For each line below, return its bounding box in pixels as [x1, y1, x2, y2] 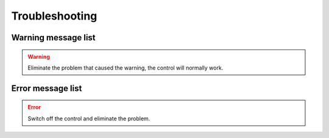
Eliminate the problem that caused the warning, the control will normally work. [27, 64, 224, 71]
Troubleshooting [11, 9, 97, 23]
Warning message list [11, 32, 96, 43]
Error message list [11, 83, 82, 93]
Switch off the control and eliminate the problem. [27, 115, 150, 122]
